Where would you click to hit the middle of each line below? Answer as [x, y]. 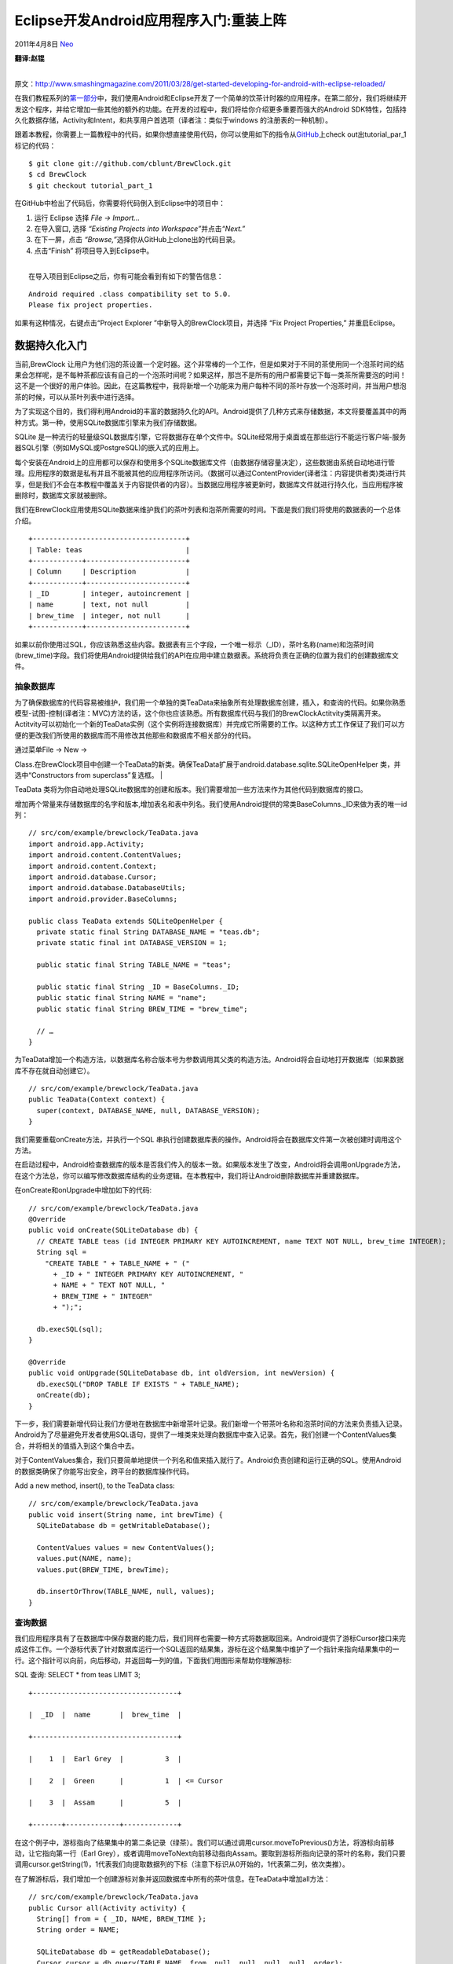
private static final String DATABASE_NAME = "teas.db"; [148, 932]
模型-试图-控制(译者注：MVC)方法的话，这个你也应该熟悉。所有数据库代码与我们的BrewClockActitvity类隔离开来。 [200, 713]
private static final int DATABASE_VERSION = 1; [132, 943]
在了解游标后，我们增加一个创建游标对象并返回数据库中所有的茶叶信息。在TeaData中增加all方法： [173, 1878]
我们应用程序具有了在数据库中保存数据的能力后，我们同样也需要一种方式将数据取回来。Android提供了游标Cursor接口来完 [210, 1638]
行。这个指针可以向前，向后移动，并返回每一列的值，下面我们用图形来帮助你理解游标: [153, 1660]
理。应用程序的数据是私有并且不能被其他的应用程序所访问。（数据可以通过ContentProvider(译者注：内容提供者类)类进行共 [210, 473]
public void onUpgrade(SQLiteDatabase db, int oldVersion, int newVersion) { [182, 1373]
